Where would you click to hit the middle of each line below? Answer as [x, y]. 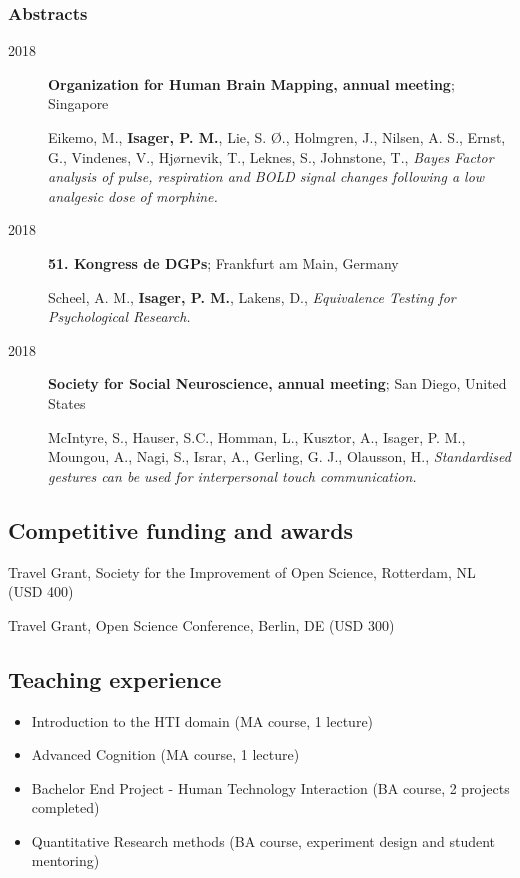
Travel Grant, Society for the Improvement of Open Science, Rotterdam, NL [242, 571]
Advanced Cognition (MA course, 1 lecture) [165, 754]
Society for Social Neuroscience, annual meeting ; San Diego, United [277, 383]
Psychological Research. [119, 316]
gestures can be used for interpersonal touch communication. [232, 475]
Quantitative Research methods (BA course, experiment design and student [263, 840]
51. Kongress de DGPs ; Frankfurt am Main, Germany [223, 262]
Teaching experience [115, 678]
